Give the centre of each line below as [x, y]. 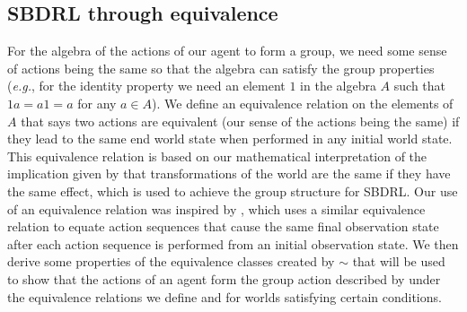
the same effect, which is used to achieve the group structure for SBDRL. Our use [233, 191]
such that [420, 86]
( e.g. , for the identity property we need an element [146, 86]
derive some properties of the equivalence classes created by [171, 261]
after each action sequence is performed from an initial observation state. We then [233, 243]
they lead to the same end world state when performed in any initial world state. [230, 139]
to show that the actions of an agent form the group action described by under [224, 278]
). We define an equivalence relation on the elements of [303, 103]
